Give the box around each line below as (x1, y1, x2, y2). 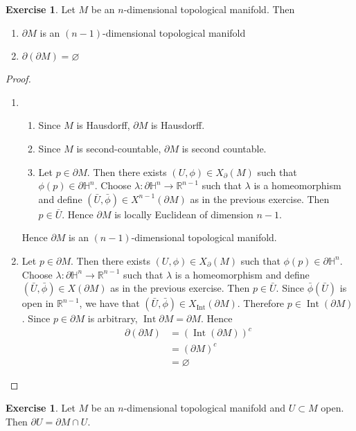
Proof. (6, 71, 31, 86)
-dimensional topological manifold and (123, 401, 286, 415)
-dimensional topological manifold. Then (123, 2, 295, 16)
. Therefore (237, 296, 285, 310)
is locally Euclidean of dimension (114, 206, 253, 221)
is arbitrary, (87, 311, 138, 326)
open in (21, 296, 54, 310)
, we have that (79, 296, 140, 310)
